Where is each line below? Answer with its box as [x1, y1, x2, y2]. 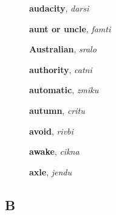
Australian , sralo [29, 43, 97, 55]
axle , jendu [29, 165, 72, 178]
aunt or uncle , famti [29, 22, 111, 35]
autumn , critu [29, 104, 85, 116]
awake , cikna [29, 145, 80, 158]
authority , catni [29, 63, 92, 76]
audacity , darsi [29, 2, 89, 14]
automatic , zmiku [29, 83, 99, 96]
